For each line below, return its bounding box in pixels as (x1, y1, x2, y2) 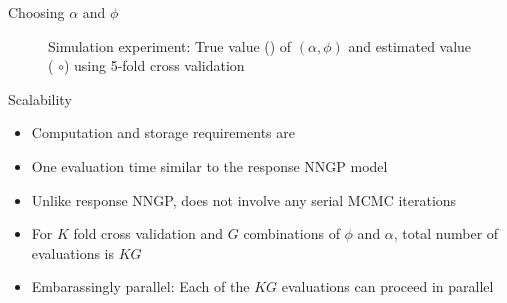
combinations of (243, 223, 340, 244)
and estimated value (348, 35, 472, 56)
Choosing (8, 2, 65, 22)
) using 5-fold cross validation (63, 55, 245, 76)
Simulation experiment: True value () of (48, 35, 292, 56)
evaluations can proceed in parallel (281, 276, 494, 297)
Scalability (8, 88, 72, 109)
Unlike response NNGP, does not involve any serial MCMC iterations (31, 189, 457, 210)
